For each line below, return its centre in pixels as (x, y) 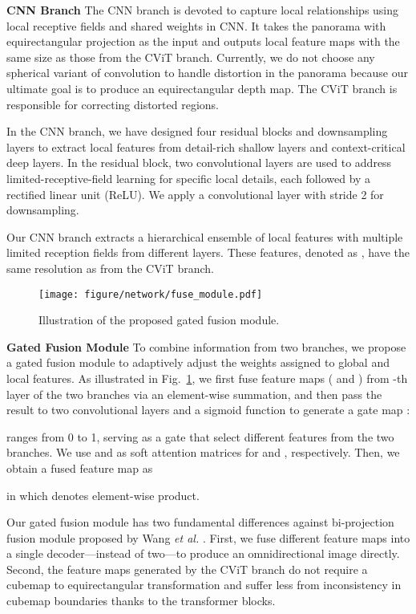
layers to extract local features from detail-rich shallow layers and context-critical (206, 146)
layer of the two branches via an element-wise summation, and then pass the (194, 394)
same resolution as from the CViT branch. (110, 268)
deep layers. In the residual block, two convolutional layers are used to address (199, 163)
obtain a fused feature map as (80, 468)
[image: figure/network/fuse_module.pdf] (151, 294)
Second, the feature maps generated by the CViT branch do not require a (187, 569)
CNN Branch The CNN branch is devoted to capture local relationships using (203, 10)
